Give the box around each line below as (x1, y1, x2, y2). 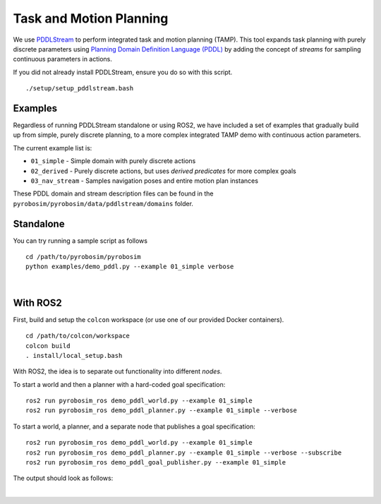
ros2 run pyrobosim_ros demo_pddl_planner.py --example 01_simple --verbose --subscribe (25, 448, 342, 457)
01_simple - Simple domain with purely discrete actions (30, 157, 196, 165)
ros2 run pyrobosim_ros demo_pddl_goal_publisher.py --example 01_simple (25, 459, 286, 467)
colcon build (25, 342, 71, 349)
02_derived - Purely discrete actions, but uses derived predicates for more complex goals (30, 167, 296, 175)
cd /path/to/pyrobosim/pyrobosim (25, 253, 141, 261)
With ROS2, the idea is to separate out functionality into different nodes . (13, 367, 222, 376)
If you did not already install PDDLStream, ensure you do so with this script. (13, 68, 233, 76)
